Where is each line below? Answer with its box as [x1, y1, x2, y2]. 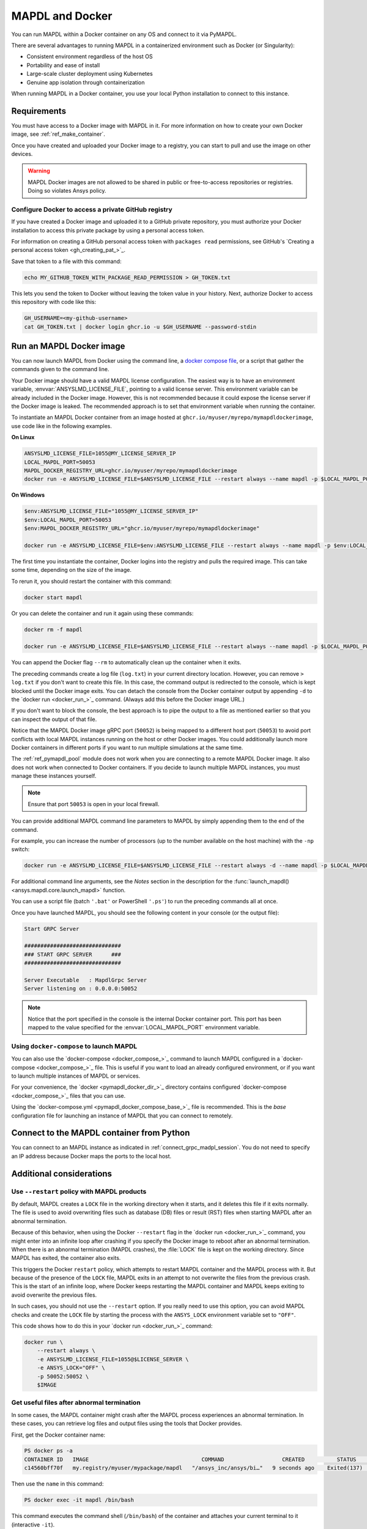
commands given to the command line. [11, 366, 109, 373]
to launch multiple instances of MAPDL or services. [11, 1072, 141, 1079]
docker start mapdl [24, 594, 83, 601]
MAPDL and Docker [11, 9, 113, 23]
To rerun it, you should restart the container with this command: [11, 577, 172, 585]
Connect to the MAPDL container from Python [11, 1128, 190, 1138]
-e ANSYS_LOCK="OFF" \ [37, 1364, 105, 1371]
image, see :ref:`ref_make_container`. [11, 130, 105, 138]
